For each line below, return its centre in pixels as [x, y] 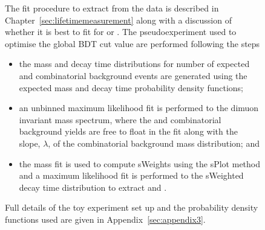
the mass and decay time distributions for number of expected [134, 64]
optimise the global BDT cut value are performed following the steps [132, 43]
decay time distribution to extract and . [93, 187]
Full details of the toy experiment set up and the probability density [132, 207]
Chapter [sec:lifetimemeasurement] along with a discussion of [118, 20]
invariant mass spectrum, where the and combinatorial [120, 119]
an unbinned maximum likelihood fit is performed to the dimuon [139, 108]
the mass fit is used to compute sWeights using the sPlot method [140, 163]
